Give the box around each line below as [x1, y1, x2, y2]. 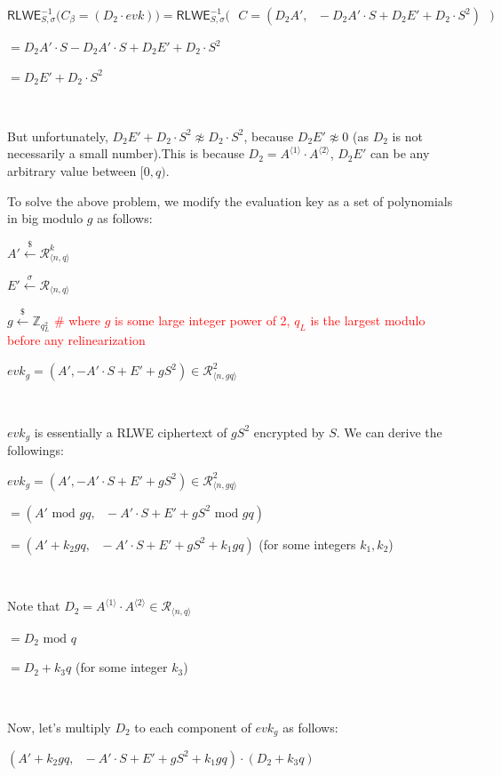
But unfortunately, [7, 126, 108, 145]
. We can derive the [336, 422, 442, 441]
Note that [7, 596, 60, 615]
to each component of [134, 717, 251, 736]
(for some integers [258, 534, 356, 553]
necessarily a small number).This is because [7, 144, 244, 163]
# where [53, 311, 101, 330]
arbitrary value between [7, 161, 137, 180]
